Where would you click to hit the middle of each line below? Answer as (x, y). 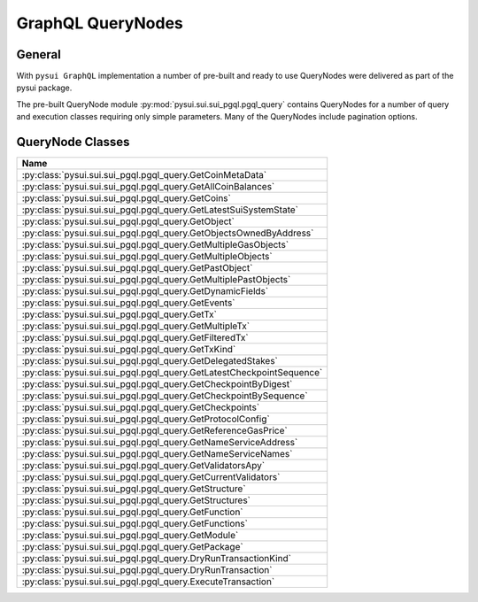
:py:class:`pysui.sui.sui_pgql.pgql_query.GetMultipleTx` (136, 326)
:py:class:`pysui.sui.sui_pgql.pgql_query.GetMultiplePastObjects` (156, 280)
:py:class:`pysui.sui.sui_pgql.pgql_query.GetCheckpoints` (141, 407)
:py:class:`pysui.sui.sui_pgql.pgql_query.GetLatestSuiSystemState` (160, 210)
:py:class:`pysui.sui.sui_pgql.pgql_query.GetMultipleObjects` (147, 257)
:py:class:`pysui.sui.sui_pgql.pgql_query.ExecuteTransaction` (148, 582)
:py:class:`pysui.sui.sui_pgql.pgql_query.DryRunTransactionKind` (157, 559)
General (39, 54)
